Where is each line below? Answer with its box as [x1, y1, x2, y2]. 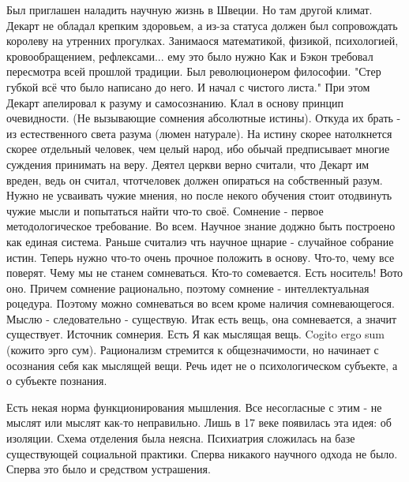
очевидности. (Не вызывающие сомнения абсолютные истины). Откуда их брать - [6, 110, 401, 126]
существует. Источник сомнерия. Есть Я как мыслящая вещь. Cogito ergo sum [6, 326, 385, 342]
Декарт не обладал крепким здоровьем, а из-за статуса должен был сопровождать [6, 17, 398, 33]
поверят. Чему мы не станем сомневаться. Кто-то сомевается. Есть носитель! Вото [6, 264, 403, 281]
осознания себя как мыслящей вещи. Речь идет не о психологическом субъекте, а [6, 357, 398, 373]
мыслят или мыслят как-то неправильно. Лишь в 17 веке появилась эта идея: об [6, 414, 392, 431]
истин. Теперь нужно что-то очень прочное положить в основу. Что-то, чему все [6, 248, 395, 265]
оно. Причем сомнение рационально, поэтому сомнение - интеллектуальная [6, 279, 370, 296]
